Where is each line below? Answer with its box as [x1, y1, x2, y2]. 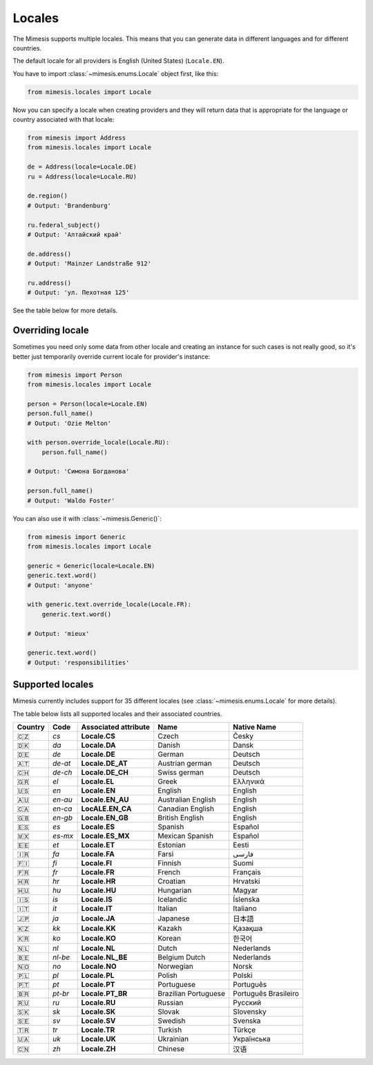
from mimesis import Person [27, 370, 122, 379]
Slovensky [232, 1006, 267, 1016]
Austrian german [157, 758, 212, 768]
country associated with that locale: [12, 115, 115, 124]
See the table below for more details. [12, 306, 118, 314]
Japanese [157, 913, 190, 923]
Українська [232, 1034, 271, 1044]
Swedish [157, 1016, 186, 1026]
